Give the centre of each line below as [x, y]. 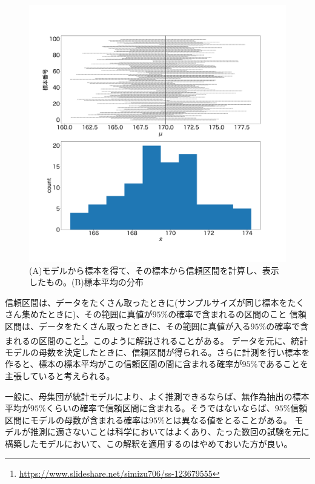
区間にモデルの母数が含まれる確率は [77, 419]
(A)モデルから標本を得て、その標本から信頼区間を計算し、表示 [154, 270]
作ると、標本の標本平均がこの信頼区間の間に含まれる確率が [124, 364]
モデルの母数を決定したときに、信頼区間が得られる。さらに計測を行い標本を [157, 352]
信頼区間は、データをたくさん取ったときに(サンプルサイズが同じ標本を [146, 302]
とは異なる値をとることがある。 [228, 419]
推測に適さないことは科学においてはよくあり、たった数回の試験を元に [170, 432]
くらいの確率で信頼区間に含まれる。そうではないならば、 [160, 408]
